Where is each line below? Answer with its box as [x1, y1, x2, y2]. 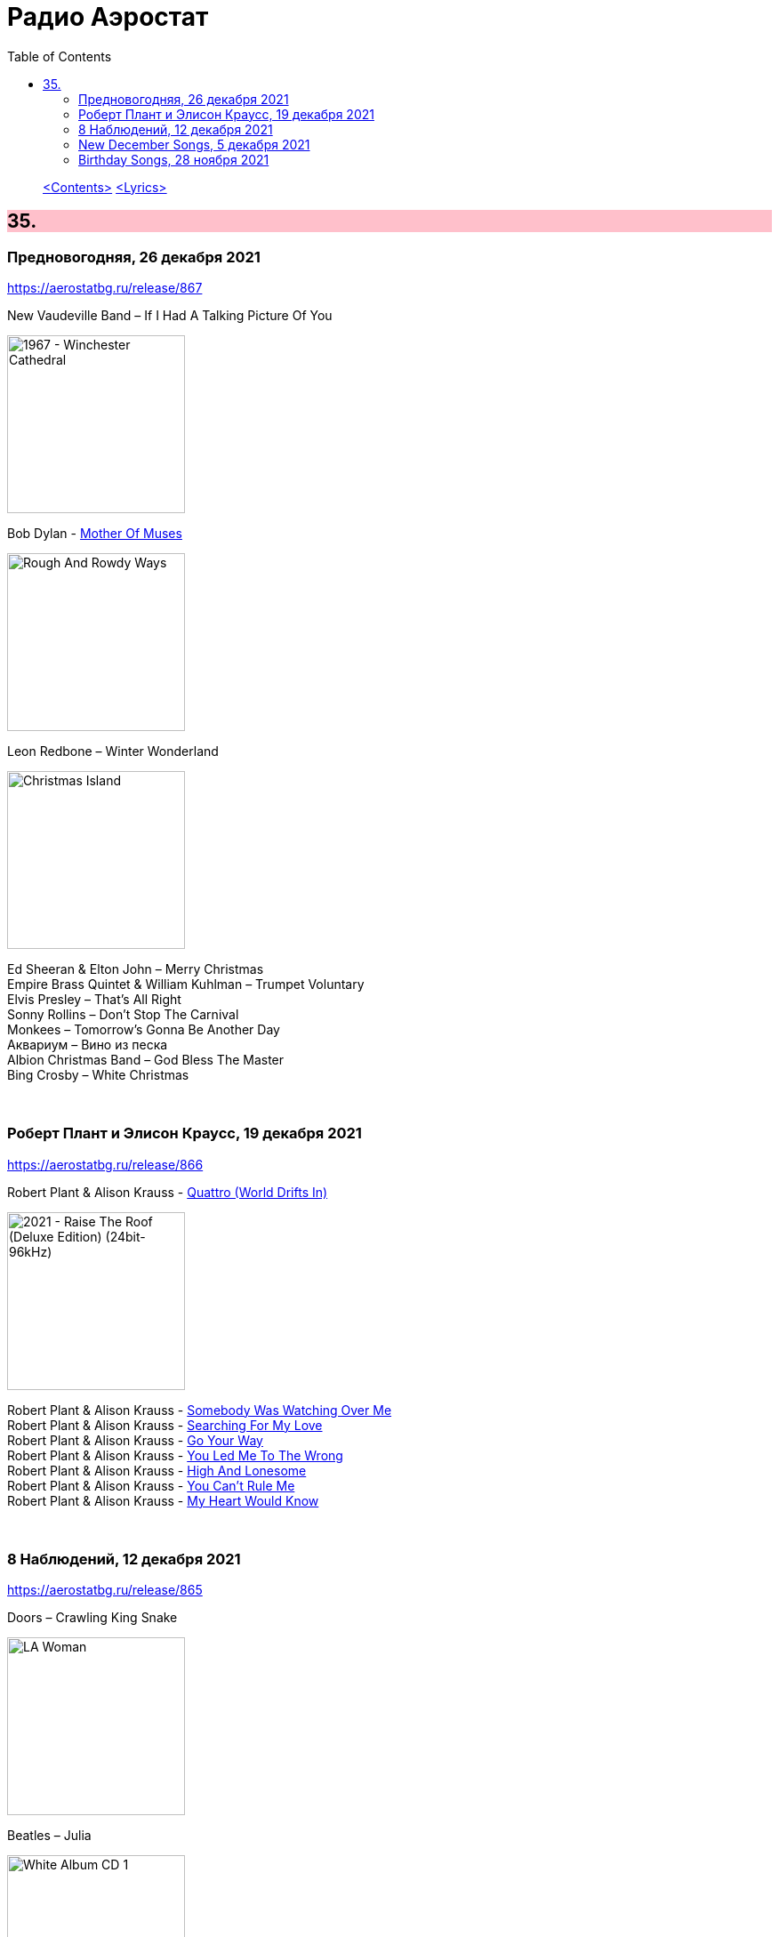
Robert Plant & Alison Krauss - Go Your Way [7, 1432, 263, 1448]
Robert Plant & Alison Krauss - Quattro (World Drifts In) [7, 1184, 328, 1200]
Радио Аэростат [7, 2, 209, 32]
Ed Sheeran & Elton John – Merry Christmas [7, 960, 264, 977]
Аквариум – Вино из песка [7, 1036, 168, 1052]
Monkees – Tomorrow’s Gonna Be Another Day [7, 1021, 280, 1037]
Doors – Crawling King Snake [7, 1610, 178, 1626]
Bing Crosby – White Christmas [7, 1066, 189, 1082]
